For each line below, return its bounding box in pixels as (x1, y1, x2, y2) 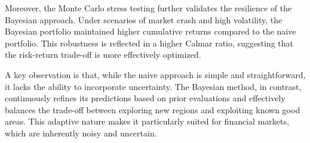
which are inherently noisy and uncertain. (5, 126, 157, 139)
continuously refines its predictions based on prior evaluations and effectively (5, 92, 286, 104)
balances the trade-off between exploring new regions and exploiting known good (5, 103, 300, 116)
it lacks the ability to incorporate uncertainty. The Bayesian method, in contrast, (5, 80, 302, 92)
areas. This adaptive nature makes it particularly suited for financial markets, (5, 115, 289, 128)
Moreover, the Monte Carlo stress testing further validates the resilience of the (5, 2, 292, 14)
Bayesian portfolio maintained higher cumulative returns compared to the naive (5, 25, 296, 38)
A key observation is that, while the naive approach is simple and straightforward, (5, 68, 306, 80)
